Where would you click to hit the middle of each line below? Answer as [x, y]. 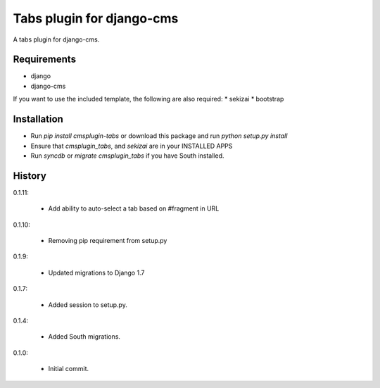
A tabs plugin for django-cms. [56, 39]
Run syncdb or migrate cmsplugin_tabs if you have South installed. [127, 156]
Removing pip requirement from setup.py [108, 240]
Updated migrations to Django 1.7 [96, 273]
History [30, 176]
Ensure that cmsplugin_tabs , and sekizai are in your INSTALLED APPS [132, 146]
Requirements [45, 60]
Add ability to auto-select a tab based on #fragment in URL [134, 208]
